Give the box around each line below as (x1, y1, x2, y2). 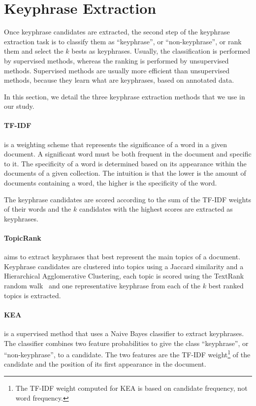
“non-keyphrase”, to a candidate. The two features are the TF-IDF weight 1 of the (4, 348, 251, 359)
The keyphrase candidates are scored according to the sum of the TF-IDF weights (4, 194, 251, 204)
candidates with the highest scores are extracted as (79, 204, 233, 214)
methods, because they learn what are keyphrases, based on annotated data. (4, 75, 234, 85)
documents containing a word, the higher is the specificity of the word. (4, 178, 217, 188)
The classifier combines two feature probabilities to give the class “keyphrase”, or (4, 338, 249, 348)
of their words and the (4, 204, 71, 214)
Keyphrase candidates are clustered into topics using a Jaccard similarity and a (4, 261, 244, 271)
